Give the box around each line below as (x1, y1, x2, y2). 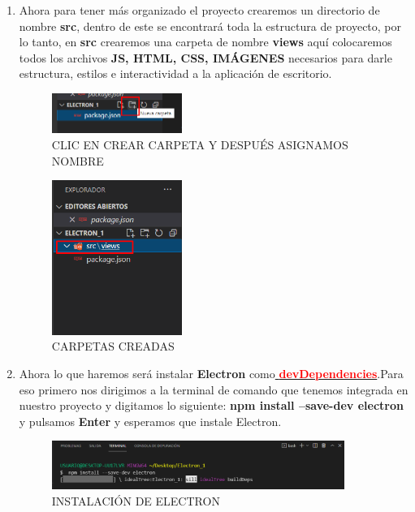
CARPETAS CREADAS (51, 338, 175, 355)
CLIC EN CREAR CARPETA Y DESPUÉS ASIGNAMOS (51, 136, 348, 153)
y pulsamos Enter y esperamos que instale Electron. (19, 412, 282, 429)
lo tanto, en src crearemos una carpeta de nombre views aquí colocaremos (19, 33, 392, 50)
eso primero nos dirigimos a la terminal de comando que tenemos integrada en (19, 381, 409, 398)
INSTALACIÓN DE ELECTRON (51, 492, 220, 509)
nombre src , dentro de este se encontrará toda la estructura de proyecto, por (19, 17, 402, 34)
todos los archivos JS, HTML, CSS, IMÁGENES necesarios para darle (19, 49, 392, 66)
